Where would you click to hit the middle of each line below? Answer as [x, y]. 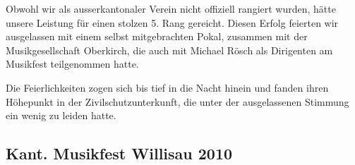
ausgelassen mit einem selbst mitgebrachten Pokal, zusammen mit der [157, 36]
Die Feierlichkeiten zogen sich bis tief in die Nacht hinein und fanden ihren [167, 87]
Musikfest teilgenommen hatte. [72, 64]
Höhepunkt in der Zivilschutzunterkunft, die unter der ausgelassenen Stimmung [177, 101]
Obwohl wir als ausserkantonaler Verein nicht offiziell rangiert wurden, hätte [171, 8]
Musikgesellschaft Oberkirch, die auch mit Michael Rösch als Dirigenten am [169, 50]
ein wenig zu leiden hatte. [61, 115]
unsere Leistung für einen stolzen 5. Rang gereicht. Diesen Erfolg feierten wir [172, 22]
